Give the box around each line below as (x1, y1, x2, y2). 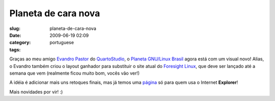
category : (9, 40, 31, 46)
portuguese (49, 40, 74, 46)
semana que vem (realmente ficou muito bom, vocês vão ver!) (9, 70, 140, 76)
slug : (9, 25, 20, 31)
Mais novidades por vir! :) (9, 89, 63, 95)
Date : (9, 32, 21, 38)
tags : (9, 46, 21, 53)
